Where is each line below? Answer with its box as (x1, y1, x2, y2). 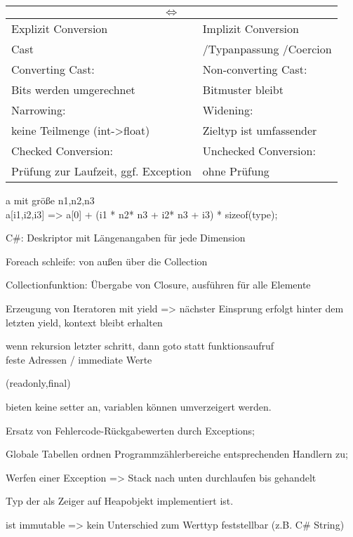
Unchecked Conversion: (202, 142, 316, 159)
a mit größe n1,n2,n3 (6, 193, 95, 207)
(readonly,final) (6, 376, 71, 390)
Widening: (202, 102, 253, 118)
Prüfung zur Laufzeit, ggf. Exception (11, 163, 192, 179)
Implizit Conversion (202, 20, 299, 37)
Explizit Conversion (11, 20, 108, 37)
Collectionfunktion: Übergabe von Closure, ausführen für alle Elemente (6, 277, 311, 292)
